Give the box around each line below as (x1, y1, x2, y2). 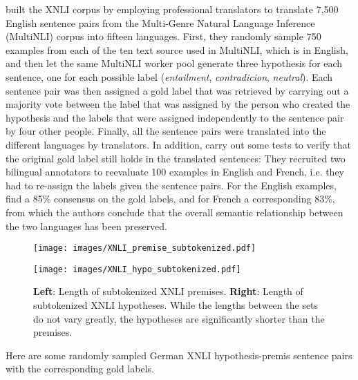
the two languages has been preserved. (6, 218, 168, 233)
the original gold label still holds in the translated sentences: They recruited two (6, 151, 346, 165)
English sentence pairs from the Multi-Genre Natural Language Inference (6, 15, 315, 30)
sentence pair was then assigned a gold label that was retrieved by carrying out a (6, 83, 349, 97)
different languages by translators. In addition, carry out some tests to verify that (6, 137, 352, 151)
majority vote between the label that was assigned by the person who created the (6, 97, 350, 111)
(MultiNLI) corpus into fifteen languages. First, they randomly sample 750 (6, 29, 321, 44)
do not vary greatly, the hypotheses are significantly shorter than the (33, 311, 325, 325)
